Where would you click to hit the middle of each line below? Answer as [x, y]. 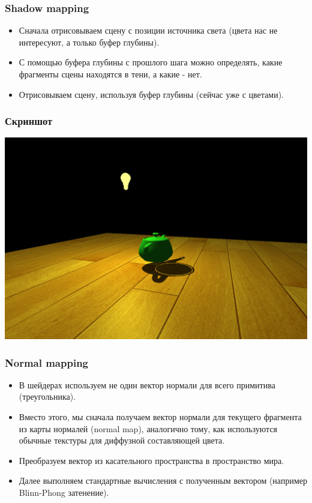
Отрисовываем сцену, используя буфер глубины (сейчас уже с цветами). [151, 94]
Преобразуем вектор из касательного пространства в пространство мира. [151, 460]
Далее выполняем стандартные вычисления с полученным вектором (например [163, 480]
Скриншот [29, 121]
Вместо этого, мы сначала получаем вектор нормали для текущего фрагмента [160, 417]
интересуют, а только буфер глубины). [89, 42]
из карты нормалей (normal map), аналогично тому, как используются [148, 428]
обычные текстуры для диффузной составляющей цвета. [122, 440]
